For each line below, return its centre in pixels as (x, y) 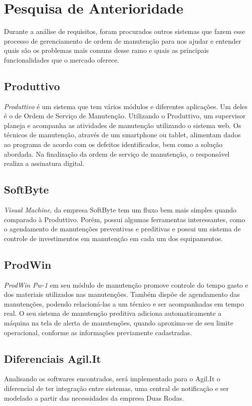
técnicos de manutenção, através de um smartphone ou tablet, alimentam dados (122, 135)
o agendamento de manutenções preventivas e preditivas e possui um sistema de (122, 229)
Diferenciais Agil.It (53, 358)
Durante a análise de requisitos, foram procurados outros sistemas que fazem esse (125, 31)
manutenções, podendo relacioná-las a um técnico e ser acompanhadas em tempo (124, 303)
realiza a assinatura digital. (44, 163)
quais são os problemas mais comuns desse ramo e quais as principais (106, 50)
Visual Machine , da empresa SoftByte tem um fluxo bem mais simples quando (120, 210)
